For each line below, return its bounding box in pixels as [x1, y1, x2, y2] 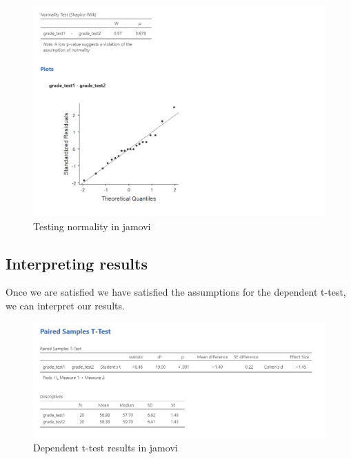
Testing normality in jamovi [33, 218, 151, 233]
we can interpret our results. [6, 298, 125, 312]
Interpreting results [6, 252, 148, 274]
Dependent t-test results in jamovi [33, 440, 178, 454]
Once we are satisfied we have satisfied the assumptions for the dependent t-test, [6, 285, 346, 299]
